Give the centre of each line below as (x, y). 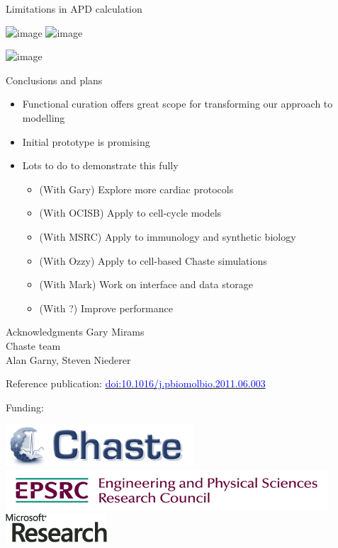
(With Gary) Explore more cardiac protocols (136, 189)
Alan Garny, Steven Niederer (68, 359)
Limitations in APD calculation (74, 8)
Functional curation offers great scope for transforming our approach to (178, 104)
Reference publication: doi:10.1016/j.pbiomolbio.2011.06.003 (136, 383)
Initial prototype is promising (86, 141)
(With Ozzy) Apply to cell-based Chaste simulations (153, 260)
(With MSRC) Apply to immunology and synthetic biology (168, 236)
